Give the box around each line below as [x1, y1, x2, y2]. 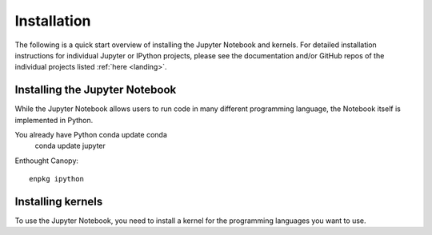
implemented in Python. [14, 115, 94, 125]
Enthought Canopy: [14, 156, 79, 165]
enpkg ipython [29, 174, 84, 184]
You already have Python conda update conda [14, 130, 168, 140]
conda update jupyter [34, 141, 106, 151]
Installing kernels [14, 195, 103, 208]
